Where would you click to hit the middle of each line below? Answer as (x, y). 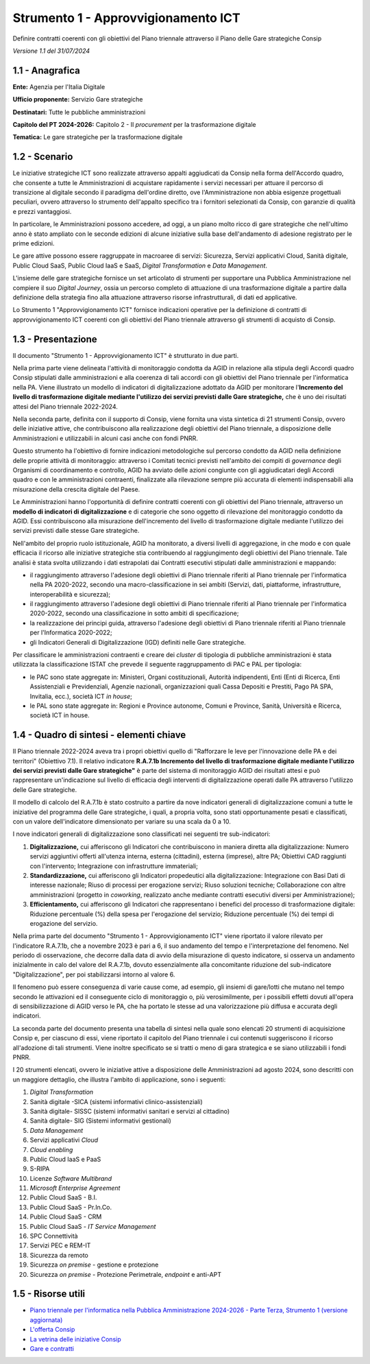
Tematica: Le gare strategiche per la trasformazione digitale (98, 137)
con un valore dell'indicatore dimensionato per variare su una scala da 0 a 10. (122, 822)
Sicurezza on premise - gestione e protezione (94, 1265)
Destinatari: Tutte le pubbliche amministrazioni (79, 112)
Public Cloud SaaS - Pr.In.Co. (71, 1207)
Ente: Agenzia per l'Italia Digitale (59, 86)
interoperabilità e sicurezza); (70, 594)
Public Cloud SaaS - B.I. (63, 1197)
